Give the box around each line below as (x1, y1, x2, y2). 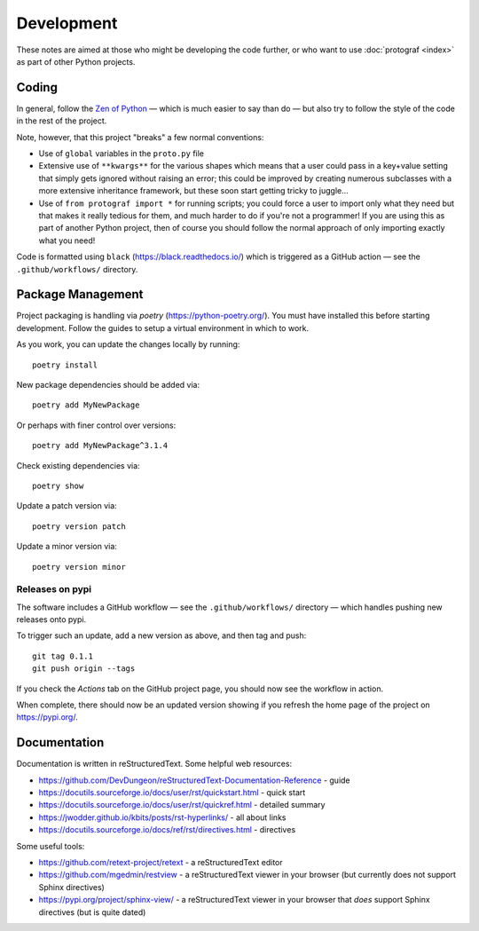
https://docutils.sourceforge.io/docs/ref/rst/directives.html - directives (38, 824, 296, 835)
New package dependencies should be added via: (16, 380, 200, 390)
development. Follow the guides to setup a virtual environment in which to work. (16, 322, 310, 333)
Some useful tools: (16, 840, 85, 851)
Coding (16, 80, 58, 95)
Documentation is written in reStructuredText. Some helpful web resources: (16, 759, 293, 769)
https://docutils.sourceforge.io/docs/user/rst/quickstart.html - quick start (38, 787, 306, 798)
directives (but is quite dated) (38, 906, 146, 918)
